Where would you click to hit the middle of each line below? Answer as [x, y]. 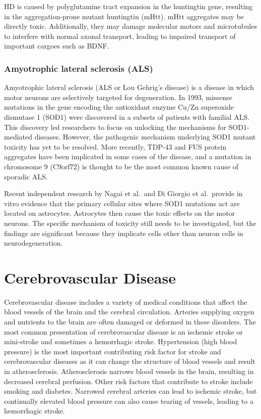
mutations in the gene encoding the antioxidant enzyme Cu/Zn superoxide [119, 107]
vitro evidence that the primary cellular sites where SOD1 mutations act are [122, 203]
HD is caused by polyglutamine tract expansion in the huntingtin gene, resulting [128, 6]
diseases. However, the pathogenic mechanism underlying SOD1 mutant [145, 137]
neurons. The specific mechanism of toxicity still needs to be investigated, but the [130, 223]
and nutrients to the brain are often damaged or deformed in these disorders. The [130, 321]
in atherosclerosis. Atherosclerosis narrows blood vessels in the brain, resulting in [129, 371]
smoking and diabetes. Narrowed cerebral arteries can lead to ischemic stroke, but [130, 391]
